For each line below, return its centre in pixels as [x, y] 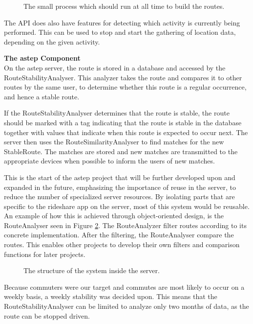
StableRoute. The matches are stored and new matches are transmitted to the [121, 151]
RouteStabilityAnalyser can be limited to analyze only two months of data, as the [126, 306]
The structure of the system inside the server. [92, 270]
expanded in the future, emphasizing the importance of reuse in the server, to [120, 187]
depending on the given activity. [52, 41]
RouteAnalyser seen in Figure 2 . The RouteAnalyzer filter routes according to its [125, 225]
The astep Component [42, 58]
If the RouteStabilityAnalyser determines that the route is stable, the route [117, 113]
